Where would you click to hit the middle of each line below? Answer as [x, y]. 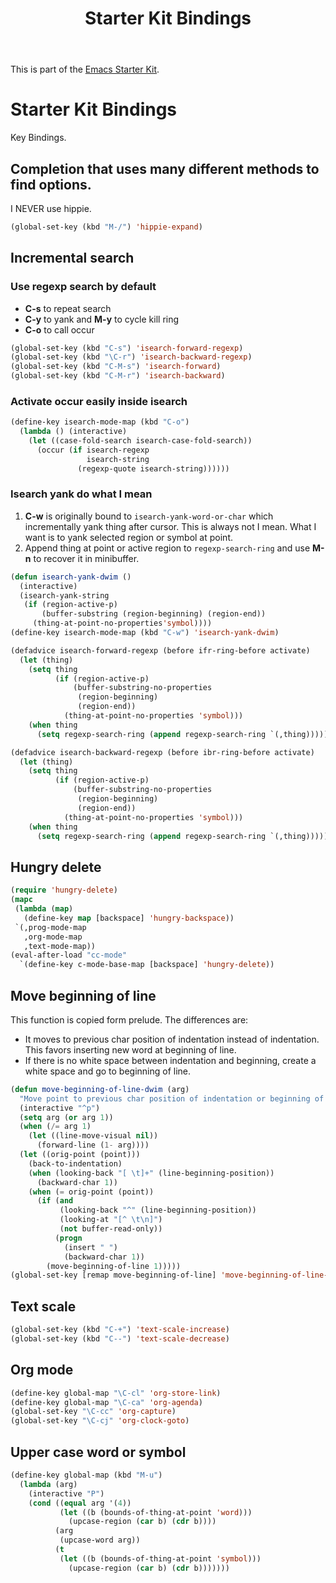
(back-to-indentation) [75, 1163]
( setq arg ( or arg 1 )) [66, 1117]
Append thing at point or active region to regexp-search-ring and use [167, 548]
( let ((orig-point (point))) [80, 1155]
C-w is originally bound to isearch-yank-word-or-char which [149, 516]
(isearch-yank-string [64, 595]
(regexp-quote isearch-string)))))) [153, 468]
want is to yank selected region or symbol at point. [128, 537]
